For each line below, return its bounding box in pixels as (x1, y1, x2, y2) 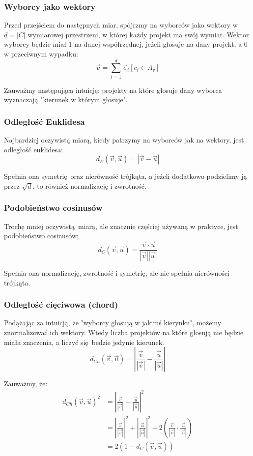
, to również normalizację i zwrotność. (32, 180, 146, 191)
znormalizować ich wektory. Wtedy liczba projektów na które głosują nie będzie (4, 327, 244, 338)
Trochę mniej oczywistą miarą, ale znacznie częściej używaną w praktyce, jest (4, 221, 238, 231)
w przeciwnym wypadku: (4, 49, 78, 58)
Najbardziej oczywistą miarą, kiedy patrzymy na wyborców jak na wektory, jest (4, 135, 244, 145)
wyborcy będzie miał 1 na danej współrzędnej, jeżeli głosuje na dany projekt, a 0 (4, 39, 248, 49)
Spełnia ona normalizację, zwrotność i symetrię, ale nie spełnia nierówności (4, 268, 230, 278)
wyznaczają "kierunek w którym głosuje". (4, 94, 128, 105)
